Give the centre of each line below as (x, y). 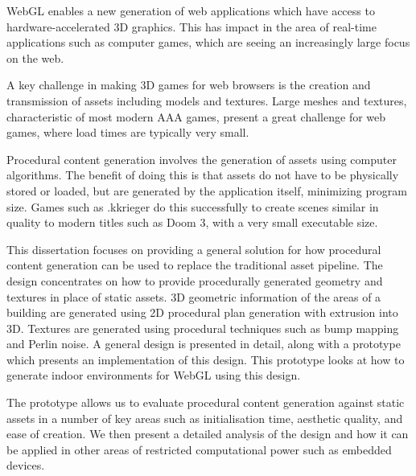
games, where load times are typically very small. (128, 132)
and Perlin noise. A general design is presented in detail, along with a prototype (204, 344)
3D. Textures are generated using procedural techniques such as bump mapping (203, 328)
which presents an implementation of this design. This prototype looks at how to (206, 359)
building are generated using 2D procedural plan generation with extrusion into (202, 312)
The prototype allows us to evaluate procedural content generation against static (206, 402)
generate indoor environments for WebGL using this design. (154, 375)
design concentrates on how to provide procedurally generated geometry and (195, 280)
